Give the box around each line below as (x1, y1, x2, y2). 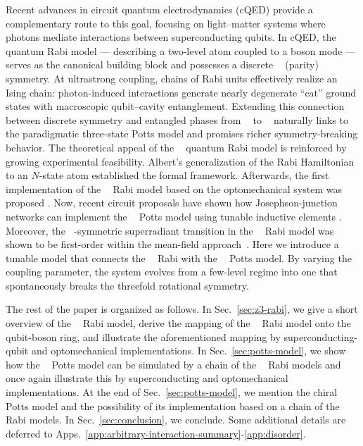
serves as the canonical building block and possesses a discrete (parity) (6, 57, 319, 72)
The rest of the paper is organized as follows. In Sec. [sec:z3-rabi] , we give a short (6, 302, 358, 316)
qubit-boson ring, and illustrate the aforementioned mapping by (6, 329, 281, 344)
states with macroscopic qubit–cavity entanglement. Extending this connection (6, 99, 345, 113)
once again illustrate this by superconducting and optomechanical (6, 371, 288, 385)
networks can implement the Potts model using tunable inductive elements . (6, 209, 342, 223)
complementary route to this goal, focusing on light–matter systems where (6, 16, 326, 30)
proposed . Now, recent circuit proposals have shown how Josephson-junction (6, 195, 338, 210)
